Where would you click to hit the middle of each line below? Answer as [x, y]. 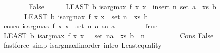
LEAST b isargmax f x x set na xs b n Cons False [109, 35]
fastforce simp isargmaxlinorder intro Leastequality [83, 45]
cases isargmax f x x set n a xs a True [81, 26]
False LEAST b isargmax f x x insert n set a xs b [122, 6]
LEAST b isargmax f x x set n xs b [86, 16]
